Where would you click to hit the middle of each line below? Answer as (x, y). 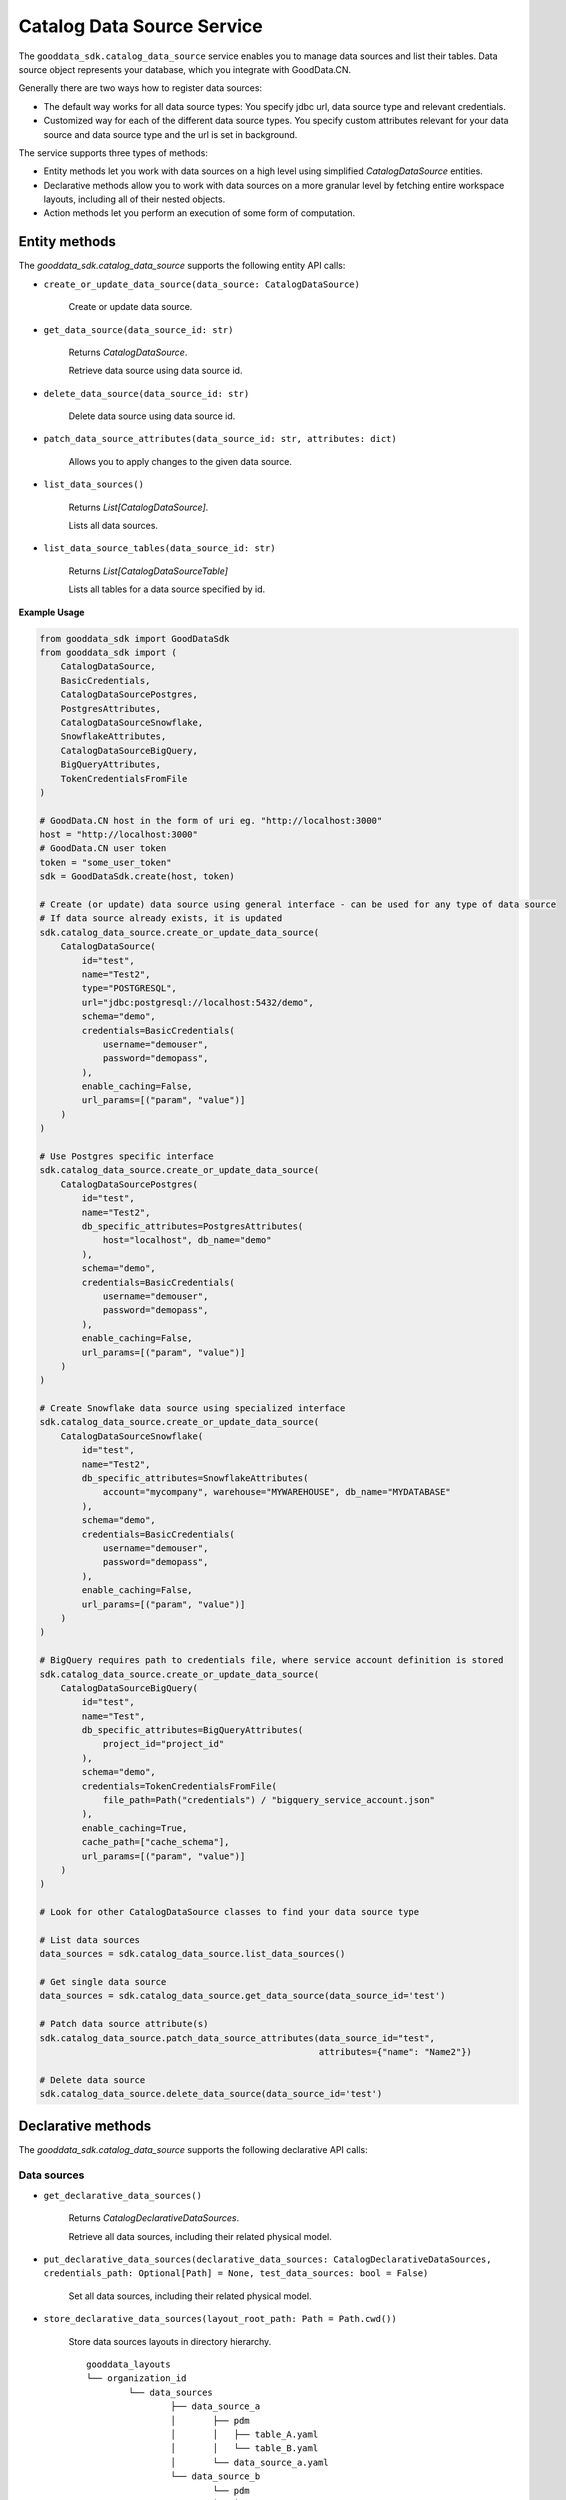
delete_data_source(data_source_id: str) (146, 393)
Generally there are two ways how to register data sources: (140, 88)
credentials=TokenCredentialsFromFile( (179, 1786)
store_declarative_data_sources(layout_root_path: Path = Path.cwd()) (220, 2319)
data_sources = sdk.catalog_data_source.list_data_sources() (192, 1954)
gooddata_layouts (128, 2364)
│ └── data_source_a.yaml (249, 2462)
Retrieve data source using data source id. (155, 371)
